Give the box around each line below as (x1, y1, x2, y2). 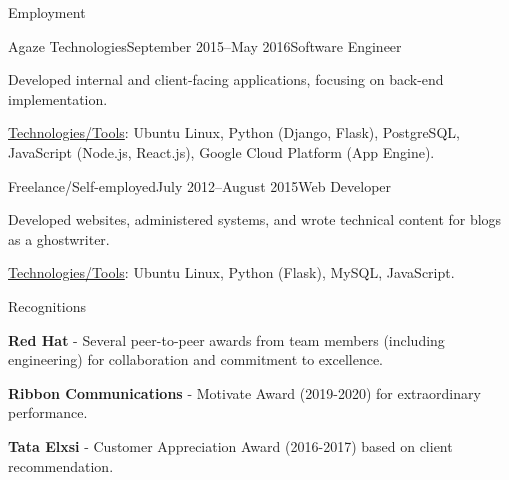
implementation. (8, 88, 108, 109)
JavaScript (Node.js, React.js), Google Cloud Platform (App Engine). (8, 141, 435, 162)
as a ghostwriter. (8, 228, 110, 249)
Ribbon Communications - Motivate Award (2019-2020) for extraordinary (8, 382, 481, 403)
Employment (8, 2, 86, 22)
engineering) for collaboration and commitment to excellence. (8, 349, 384, 370)
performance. (8, 402, 88, 423)
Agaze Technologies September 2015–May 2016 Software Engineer (8, 35, 402, 56)
